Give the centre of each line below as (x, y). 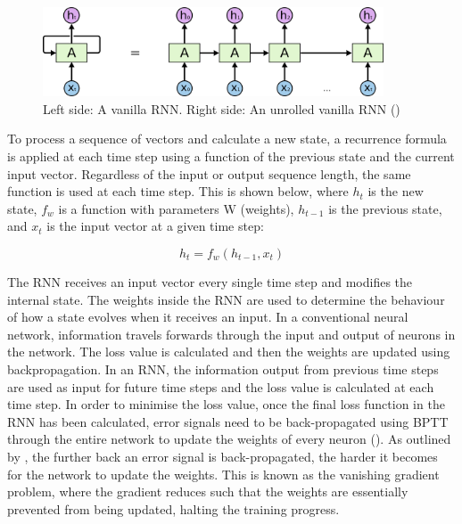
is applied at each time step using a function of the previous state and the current (231, 156)
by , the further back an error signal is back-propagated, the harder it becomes (223, 456)
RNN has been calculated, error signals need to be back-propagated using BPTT (228, 421)
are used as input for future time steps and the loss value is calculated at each (221, 386)
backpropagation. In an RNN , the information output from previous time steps (223, 368)
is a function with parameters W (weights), (176, 208)
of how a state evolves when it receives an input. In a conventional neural (208, 317)
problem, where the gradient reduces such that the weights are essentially (208, 491)
